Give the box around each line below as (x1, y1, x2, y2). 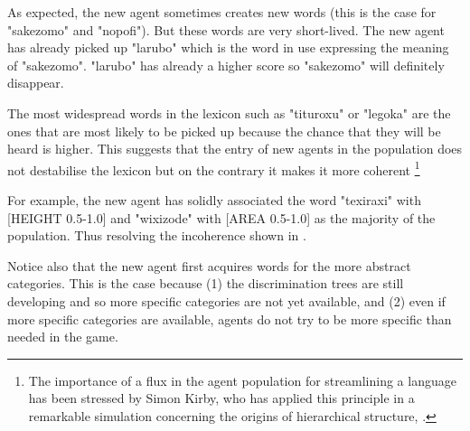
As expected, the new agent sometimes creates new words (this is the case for (7, 3, 437, 21)
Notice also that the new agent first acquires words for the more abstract (7, 256, 411, 275)
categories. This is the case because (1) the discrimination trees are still (7, 274, 404, 293)
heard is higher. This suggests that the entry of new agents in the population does (7, 139, 463, 158)
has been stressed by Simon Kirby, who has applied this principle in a (28, 389, 415, 408)
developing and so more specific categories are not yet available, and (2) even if (7, 291, 446, 310)
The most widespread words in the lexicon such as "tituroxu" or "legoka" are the (7, 103, 451, 122)
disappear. (7, 73, 64, 92)
